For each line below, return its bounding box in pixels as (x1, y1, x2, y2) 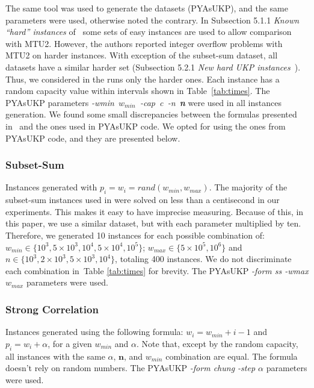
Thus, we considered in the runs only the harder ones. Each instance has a (5, 72, 280, 85)
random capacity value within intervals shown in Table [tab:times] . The (5, 84, 270, 97)
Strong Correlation (5, 301, 99, 316)
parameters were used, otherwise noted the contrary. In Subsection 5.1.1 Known (5, 13, 300, 26)
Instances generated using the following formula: (5, 325, 183, 338)
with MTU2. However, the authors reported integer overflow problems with (5, 37, 283, 49)
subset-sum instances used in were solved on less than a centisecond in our (5, 193, 280, 206)
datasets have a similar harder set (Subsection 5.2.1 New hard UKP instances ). (5, 60, 301, 73)
